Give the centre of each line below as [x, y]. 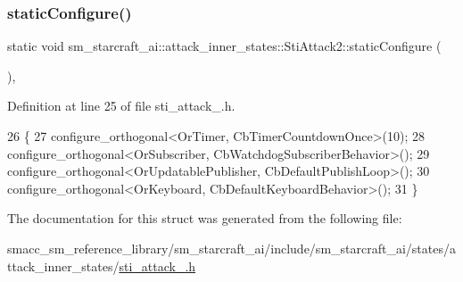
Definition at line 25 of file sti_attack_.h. [121, 106]
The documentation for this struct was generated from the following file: [205, 218]
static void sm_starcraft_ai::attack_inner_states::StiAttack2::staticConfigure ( [224, 46]
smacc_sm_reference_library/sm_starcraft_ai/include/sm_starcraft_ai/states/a [231, 248]
